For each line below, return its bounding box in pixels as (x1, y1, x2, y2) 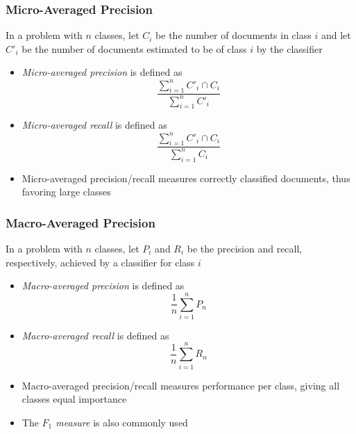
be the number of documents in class (155, 28, 312, 42)
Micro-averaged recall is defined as (22, 118, 167, 132)
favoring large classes (22, 184, 111, 199)
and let (321, 28, 351, 42)
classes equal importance (22, 392, 127, 406)
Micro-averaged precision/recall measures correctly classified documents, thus (22, 170, 350, 185)
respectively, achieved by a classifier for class (6, 255, 195, 269)
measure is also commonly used (56, 415, 188, 429)
